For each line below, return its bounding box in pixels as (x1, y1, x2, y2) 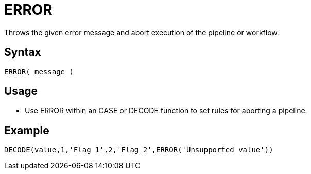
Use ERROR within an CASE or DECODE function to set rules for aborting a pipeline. (25, 106, 307, 115)
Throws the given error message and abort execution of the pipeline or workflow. (4, 28, 279, 37)
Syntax (4, 46, 41, 59)
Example (4, 124, 49, 137)
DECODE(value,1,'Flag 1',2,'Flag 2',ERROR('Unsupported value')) (4, 146, 273, 154)
